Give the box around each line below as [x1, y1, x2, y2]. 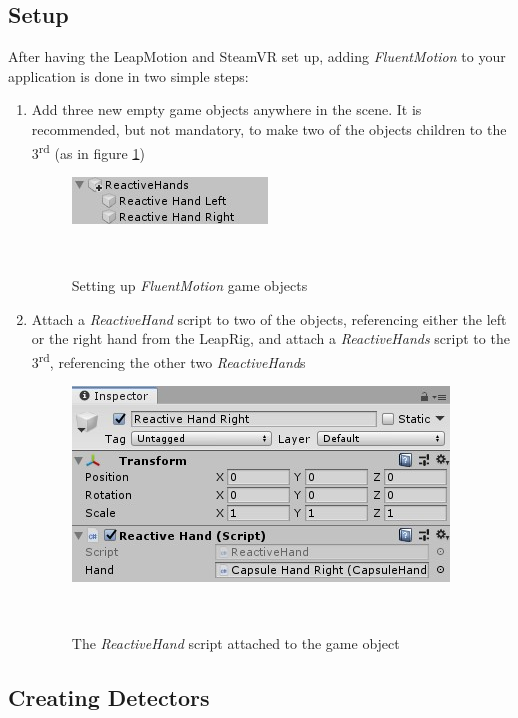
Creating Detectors [8, 682, 210, 713]
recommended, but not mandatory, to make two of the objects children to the [31, 118, 507, 139]
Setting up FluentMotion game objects [71, 275, 308, 296]
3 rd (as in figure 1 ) [31, 139, 145, 163]
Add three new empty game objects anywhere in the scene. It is [31, 99, 422, 120]
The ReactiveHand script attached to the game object [71, 633, 400, 654]
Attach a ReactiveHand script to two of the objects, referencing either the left [31, 308, 507, 329]
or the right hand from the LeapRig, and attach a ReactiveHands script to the [31, 328, 510, 349]
